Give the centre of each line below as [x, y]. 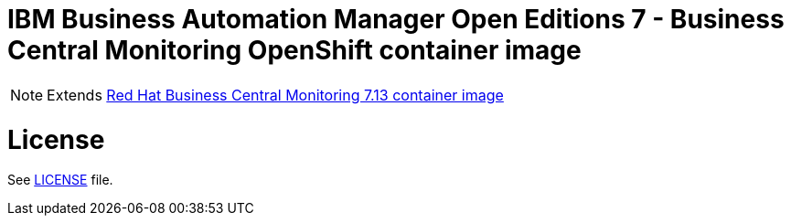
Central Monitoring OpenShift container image [294, 50]
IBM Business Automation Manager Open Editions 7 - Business [396, 19]
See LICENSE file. [60, 180]
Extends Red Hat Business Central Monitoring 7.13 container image [275, 95]
